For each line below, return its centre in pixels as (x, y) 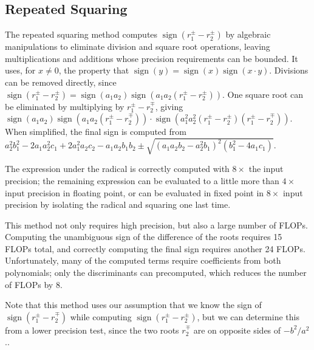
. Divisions (289, 70)
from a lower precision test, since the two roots (92, 330)
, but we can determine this (248, 316)
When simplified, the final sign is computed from (96, 132)
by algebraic (248, 34)
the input (266, 169)
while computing (101, 316)
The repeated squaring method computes (81, 34)
